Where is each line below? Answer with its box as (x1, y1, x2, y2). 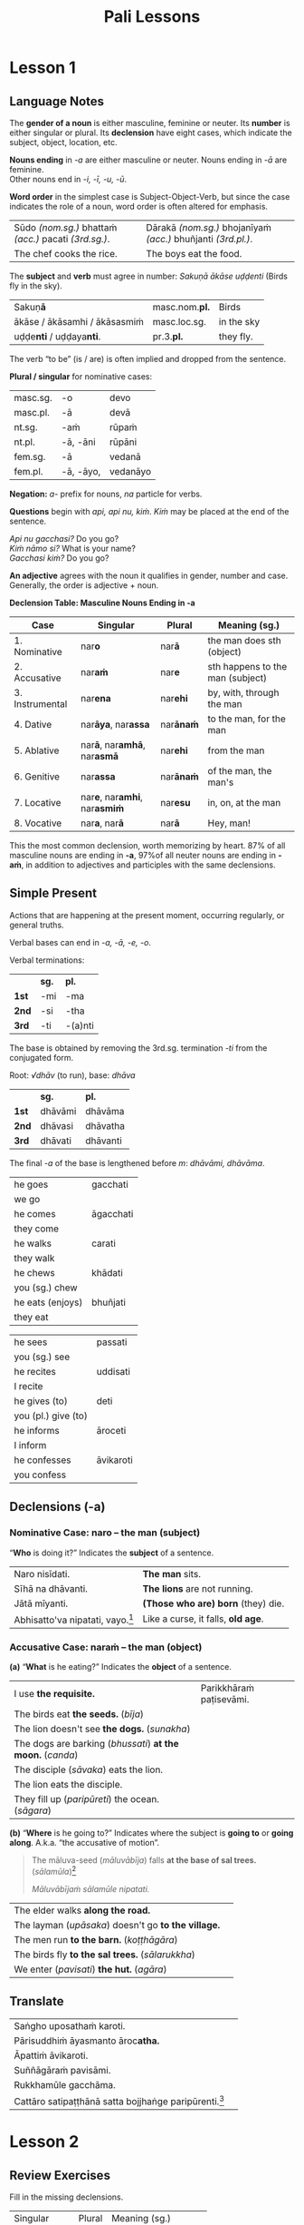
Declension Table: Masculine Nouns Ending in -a (9, 597, 196, 608)
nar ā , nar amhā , (81, 739, 147, 750)
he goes (14, 1178, 49, 1191)
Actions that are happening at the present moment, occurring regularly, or (9, 909, 285, 920)
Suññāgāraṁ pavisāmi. (14, 2063, 111, 2076)
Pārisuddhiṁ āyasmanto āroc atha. (14, 2034, 160, 2047)
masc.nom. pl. (152, 301, 211, 313)
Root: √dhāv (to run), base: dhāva (9, 1069, 136, 1081)
